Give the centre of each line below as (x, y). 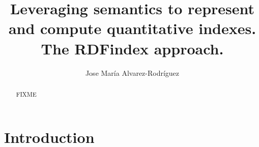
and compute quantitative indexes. (132, 28)
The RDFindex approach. (132, 48)
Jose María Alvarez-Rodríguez (132, 72)
